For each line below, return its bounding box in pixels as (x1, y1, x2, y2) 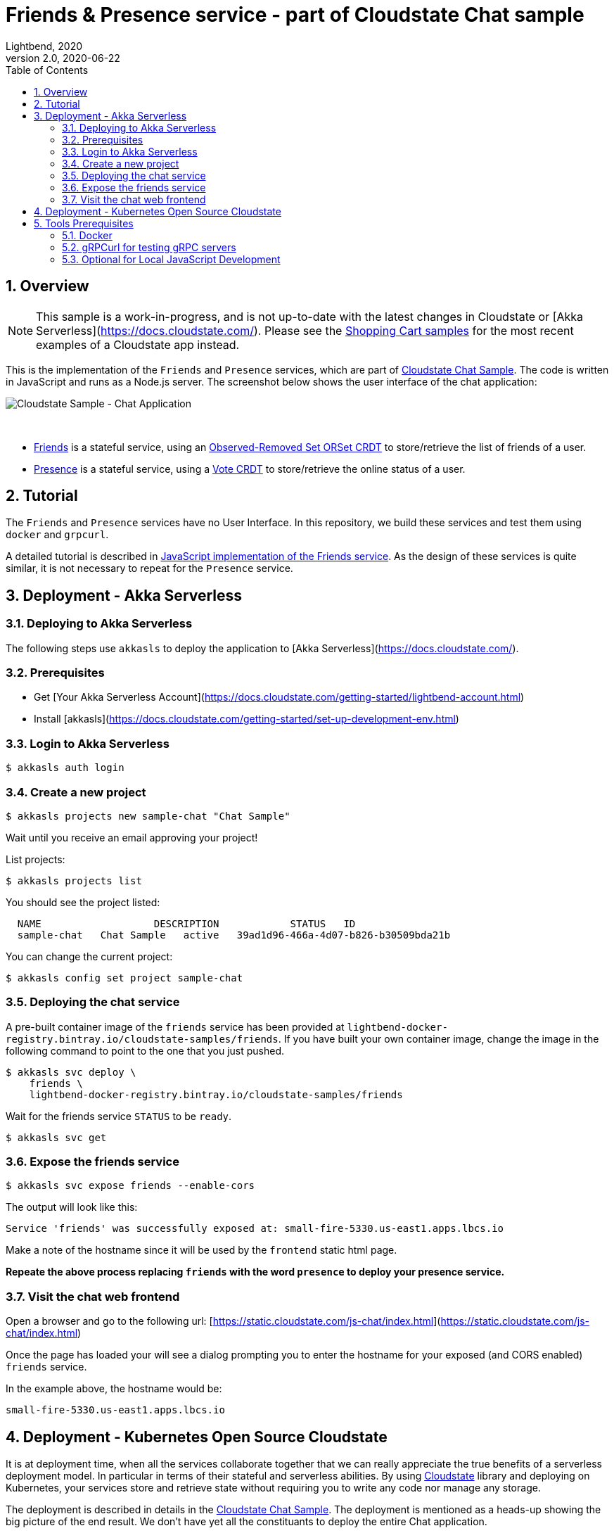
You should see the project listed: (6, 896, 160, 908)
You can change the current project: (6, 950, 173, 962)
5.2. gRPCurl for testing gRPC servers (62, 241, 236, 253)
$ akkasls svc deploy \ (6, 1066, 136, 1078)
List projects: (6, 853, 65, 865)
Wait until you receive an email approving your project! (6, 831, 258, 844)
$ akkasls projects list (6, 874, 142, 886)
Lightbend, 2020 (6, 39, 83, 52)
